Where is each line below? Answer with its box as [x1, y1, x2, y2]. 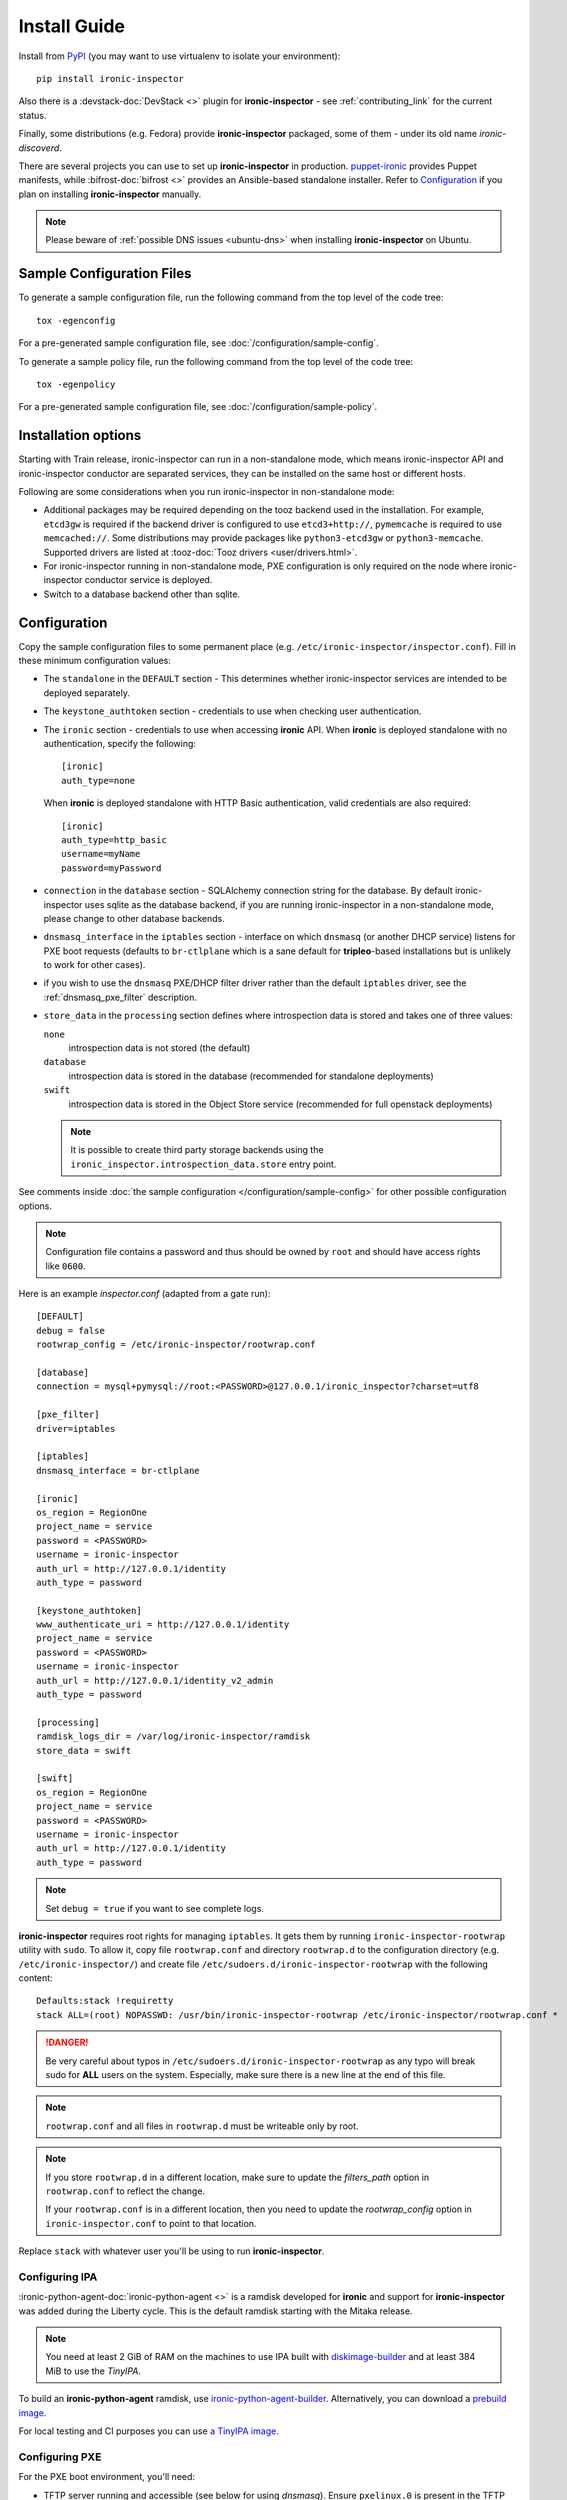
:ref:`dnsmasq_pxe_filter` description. [43, 991, 197, 1003]
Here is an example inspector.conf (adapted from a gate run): [18, 1288, 271, 1300]
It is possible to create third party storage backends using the [70, 1144, 324, 1156]
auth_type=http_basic [61, 834, 167, 845]
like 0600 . [45, 1260, 87, 1272]
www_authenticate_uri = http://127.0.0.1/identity [36, 1619, 290, 1630]
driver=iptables [36, 1423, 116, 1434]
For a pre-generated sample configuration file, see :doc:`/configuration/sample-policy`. [18, 401, 378, 413]
